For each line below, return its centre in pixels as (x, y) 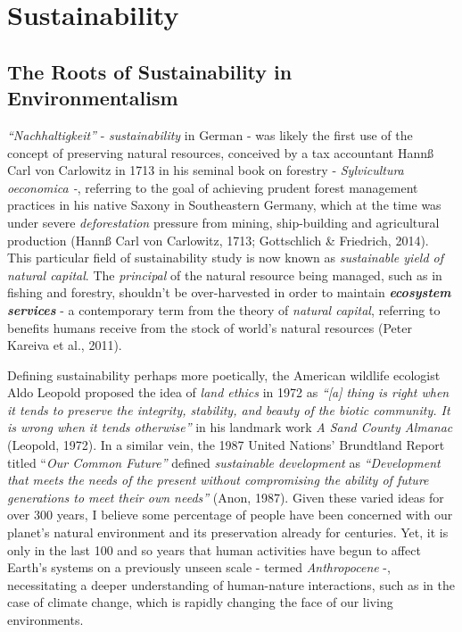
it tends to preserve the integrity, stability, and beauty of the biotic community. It (229, 409)
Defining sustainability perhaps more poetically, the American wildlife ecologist (224, 374)
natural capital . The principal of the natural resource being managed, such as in (225, 274)
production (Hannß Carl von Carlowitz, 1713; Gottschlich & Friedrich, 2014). (218, 240)
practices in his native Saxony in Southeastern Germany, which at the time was (224, 205)
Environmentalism (93, 98)
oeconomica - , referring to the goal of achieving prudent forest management (213, 187)
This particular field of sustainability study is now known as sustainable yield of (226, 258)
